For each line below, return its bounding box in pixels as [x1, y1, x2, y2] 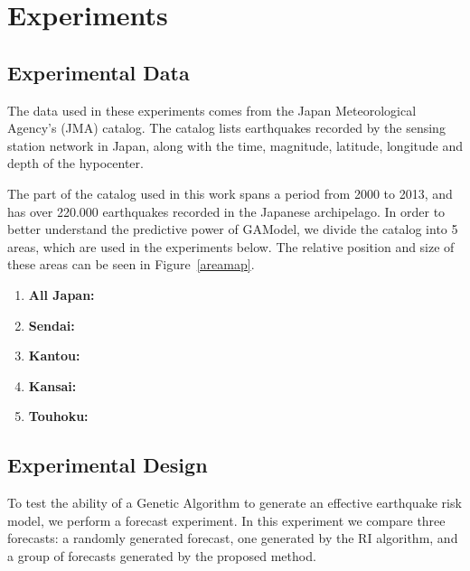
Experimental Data [7, 58, 190, 86]
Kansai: [28, 376, 77, 395]
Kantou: [28, 346, 80, 365]
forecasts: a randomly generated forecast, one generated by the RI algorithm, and [7, 529, 458, 548]
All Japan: [28, 285, 95, 304]
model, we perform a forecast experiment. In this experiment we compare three [7, 510, 446, 529]
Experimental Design [7, 451, 208, 479]
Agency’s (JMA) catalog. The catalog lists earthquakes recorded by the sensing [7, 118, 446, 137]
